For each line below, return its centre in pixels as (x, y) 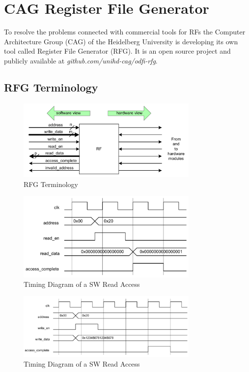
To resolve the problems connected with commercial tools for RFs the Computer (125, 32)
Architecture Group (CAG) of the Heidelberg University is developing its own (121, 41)
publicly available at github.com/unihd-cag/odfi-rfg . (81, 60)
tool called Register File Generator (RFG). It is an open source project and (117, 51)
